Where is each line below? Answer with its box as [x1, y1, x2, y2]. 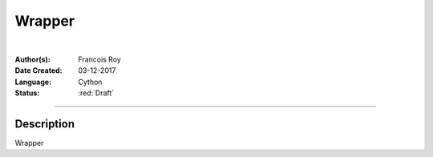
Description [14, 117, 75, 131]
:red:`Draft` [78, 88, 115, 98]
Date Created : [14, 66, 63, 75]
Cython [78, 77, 103, 87]
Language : [14, 77, 52, 87]
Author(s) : [14, 54, 51, 64]
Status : [14, 88, 40, 98]
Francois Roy [78, 54, 122, 64]
